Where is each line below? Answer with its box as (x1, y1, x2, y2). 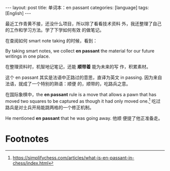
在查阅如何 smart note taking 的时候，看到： (5, 38, 98, 44)
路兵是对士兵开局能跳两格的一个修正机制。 (5, 104, 94, 110)
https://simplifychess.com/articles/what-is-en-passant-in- (12, 154, 135, 160)
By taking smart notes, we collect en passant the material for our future (5, 48, 155, 54)
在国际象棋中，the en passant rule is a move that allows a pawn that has (5, 92, 157, 97)
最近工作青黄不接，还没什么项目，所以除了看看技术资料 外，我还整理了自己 (5, 21, 162, 26)
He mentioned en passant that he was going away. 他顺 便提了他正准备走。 (5, 115, 163, 121)
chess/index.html (12, 160, 49, 166)
